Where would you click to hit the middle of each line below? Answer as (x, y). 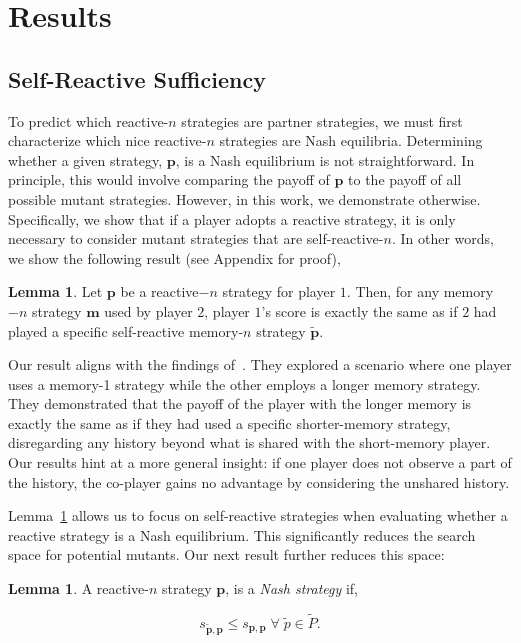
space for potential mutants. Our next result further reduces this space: (226, 554)
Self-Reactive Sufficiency (137, 78)
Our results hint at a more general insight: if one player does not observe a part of (260, 462)
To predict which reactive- (88, 120)
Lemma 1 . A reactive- (78, 588)
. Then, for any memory (420, 291)
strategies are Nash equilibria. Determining (351, 140)
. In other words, (442, 238)
